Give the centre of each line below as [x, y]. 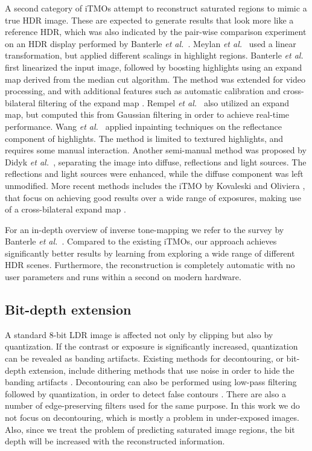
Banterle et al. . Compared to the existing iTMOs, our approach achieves [141, 241]
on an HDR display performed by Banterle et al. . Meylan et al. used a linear [151, 43]
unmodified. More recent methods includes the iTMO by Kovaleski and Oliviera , [155, 185]
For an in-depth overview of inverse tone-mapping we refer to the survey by [145, 229]
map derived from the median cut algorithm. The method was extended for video [155, 79]
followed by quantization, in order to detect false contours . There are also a [145, 393]
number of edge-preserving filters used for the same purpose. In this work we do [152, 405]
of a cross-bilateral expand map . [65, 209]
